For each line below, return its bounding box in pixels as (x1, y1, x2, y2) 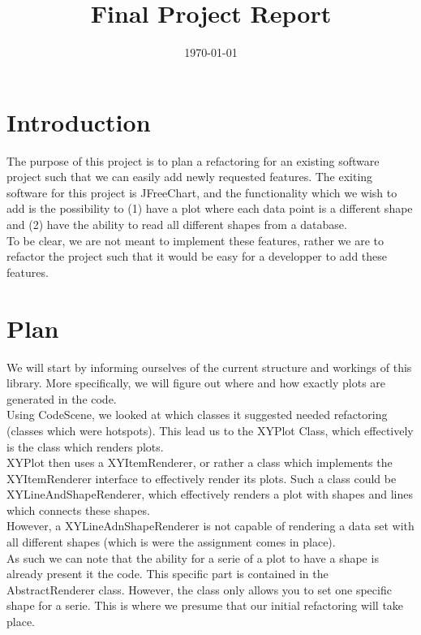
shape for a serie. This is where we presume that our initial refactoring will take (6, 597, 404, 614)
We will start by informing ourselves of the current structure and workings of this (6, 358, 412, 375)
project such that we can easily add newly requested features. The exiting (6, 168, 373, 185)
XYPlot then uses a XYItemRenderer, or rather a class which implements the (6, 454, 393, 471)
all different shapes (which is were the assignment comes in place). (6, 533, 336, 551)
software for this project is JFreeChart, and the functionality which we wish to (6, 184, 397, 201)
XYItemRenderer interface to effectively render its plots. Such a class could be (6, 469, 397, 486)
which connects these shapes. (6, 501, 150, 518)
